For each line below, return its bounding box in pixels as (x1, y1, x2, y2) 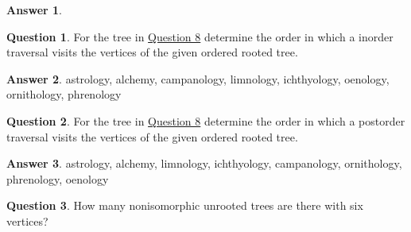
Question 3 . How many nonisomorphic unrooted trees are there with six (6, 197, 363, 214)
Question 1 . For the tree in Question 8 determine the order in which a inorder (6, 28, 394, 44)
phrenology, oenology (6, 170, 109, 187)
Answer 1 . (6, 2, 62, 17)
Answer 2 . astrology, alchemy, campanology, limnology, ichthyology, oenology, (6, 70, 390, 87)
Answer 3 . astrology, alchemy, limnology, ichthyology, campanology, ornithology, (6, 155, 402, 172)
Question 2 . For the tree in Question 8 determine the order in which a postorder (6, 112, 405, 129)
